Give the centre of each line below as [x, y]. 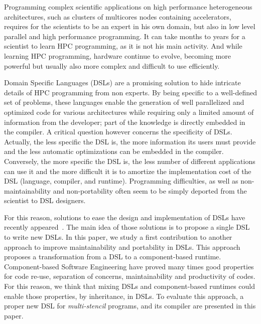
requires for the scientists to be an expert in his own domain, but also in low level [130, 26]
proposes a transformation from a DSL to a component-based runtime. [113, 257]
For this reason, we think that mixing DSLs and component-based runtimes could [130, 286]
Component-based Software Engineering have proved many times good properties [129, 266]
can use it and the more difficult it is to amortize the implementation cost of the [128, 171]
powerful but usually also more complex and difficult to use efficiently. [112, 65]
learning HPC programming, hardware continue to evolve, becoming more [117, 55]
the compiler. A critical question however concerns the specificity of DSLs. [118, 132]
